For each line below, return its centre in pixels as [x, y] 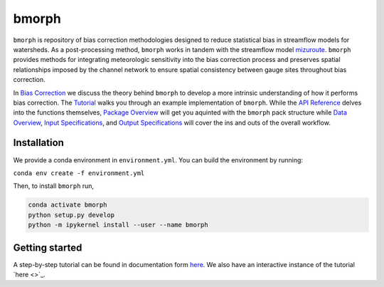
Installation [38, 143]
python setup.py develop [71, 215]
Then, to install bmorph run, [54, 186]
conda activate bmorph [68, 205]
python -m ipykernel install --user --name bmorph [118, 225]
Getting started [48, 247]
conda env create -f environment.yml [79, 173]
